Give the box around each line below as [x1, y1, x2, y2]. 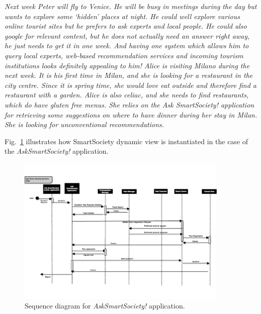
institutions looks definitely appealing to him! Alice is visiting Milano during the [5, 60, 250, 70]
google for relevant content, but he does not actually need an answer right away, [5, 30, 250, 41]
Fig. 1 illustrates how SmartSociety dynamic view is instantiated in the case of [5, 136, 248, 146]
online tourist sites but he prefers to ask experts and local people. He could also [5, 21, 247, 31]
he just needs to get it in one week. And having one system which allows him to [5, 40, 249, 51]
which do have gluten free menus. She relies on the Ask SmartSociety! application [5, 99, 254, 110]
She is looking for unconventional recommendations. [5, 119, 164, 130]
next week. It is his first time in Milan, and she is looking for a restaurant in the [5, 70, 253, 80]
